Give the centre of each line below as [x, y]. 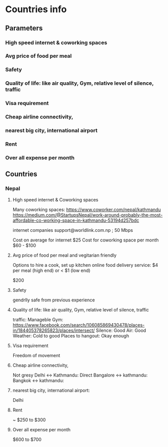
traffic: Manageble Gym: [38, 319]
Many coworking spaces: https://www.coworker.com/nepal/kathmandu [87, 210]
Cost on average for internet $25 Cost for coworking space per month [86, 240]
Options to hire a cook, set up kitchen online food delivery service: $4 [85, 265]
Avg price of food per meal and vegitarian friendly [65, 255]
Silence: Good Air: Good [121, 330]
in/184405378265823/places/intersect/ [54, 330]
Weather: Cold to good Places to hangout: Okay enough [71, 335]
